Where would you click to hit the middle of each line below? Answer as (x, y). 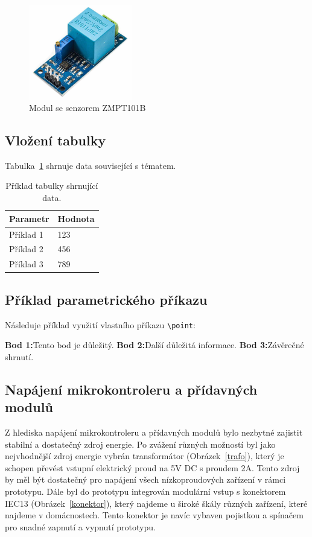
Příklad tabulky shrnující (52, 186)
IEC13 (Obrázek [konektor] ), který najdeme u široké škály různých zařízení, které (156, 503)
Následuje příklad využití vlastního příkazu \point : (100, 324)
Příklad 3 (26, 264)
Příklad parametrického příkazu (106, 299)
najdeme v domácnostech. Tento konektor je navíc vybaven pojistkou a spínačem (154, 515)
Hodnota (76, 218)
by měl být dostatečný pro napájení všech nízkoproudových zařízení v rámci (145, 479)
